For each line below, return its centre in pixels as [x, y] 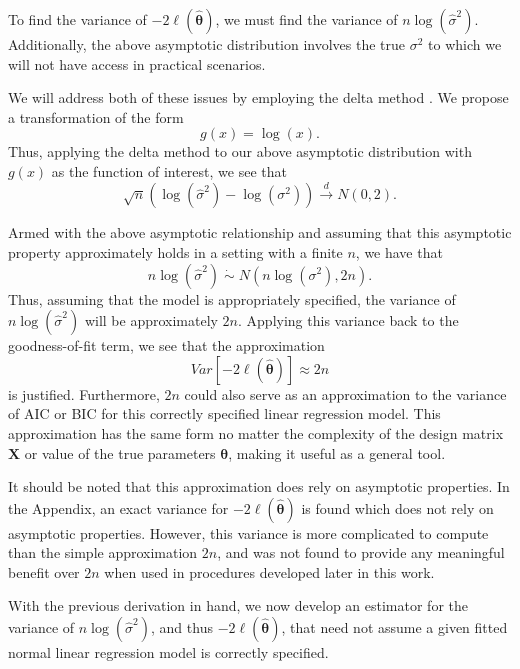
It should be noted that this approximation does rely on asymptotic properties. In [259, 486]
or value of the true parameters [120, 452]
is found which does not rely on [397, 507]
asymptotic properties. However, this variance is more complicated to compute [248, 532]
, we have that [399, 251]
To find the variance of [77, 19]
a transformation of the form [96, 116]
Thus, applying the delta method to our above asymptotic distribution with [240, 151]
